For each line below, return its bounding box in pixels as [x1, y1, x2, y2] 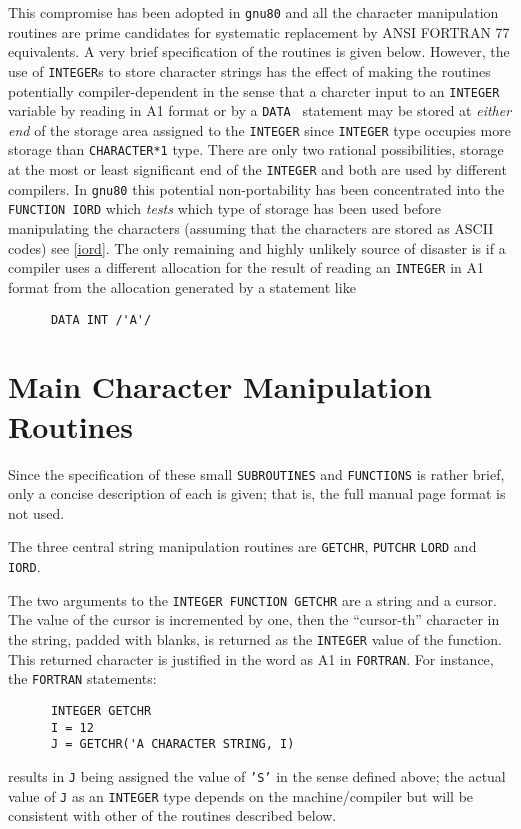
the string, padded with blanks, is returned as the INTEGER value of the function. [8, 628, 502, 649]
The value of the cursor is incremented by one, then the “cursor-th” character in [8, 609, 500, 630]
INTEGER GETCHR [50, 703, 152, 718]
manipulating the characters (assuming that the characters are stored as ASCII [8, 218, 494, 239]
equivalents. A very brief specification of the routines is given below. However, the [8, 41, 510, 62]
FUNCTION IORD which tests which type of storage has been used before [8, 198, 441, 219]
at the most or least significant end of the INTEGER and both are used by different [8, 159, 507, 180]
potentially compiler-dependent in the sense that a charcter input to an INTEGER [8, 80, 500, 101]
